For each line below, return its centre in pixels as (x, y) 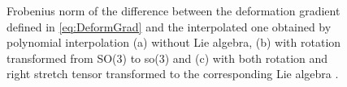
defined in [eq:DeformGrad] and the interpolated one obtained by (169, 26)
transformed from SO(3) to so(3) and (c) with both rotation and (167, 58)
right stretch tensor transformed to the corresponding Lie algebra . (173, 74)
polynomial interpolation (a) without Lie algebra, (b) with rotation (174, 42)
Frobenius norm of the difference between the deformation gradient (173, 10)
